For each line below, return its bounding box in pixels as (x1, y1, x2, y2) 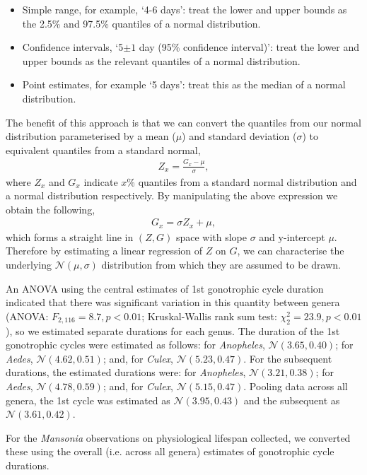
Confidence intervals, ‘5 (22, 40, 124, 54)
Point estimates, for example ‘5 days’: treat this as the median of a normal (22, 77, 346, 92)
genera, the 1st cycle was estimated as (6, 392, 170, 407)
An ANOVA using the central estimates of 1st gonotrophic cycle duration (6, 281, 324, 295)
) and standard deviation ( (182, 129, 297, 143)
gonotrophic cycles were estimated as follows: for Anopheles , (6, 337, 265, 352)
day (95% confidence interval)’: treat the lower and (139, 40, 360, 54)
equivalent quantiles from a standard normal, (6, 142, 201, 157)
